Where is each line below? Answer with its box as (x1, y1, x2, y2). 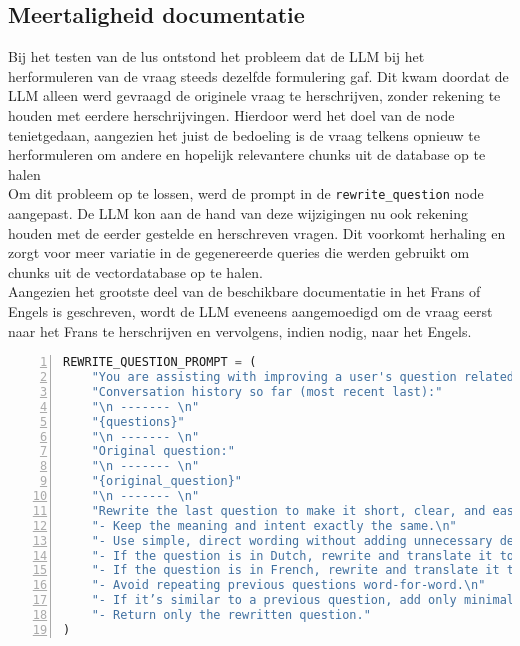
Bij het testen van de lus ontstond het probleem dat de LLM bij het (8, 46, 425, 67)
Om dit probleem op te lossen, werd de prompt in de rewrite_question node (8, 183, 484, 204)
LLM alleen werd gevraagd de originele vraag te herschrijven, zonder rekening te (8, 85, 501, 106)
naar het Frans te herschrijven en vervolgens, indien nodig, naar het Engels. (8, 320, 472, 341)
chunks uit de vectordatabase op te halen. (8, 261, 263, 282)
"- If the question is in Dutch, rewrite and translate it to (91, 548, 515, 563)
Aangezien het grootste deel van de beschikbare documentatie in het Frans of (8, 281, 481, 302)
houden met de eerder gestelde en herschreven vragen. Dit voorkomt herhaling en (8, 222, 506, 243)
